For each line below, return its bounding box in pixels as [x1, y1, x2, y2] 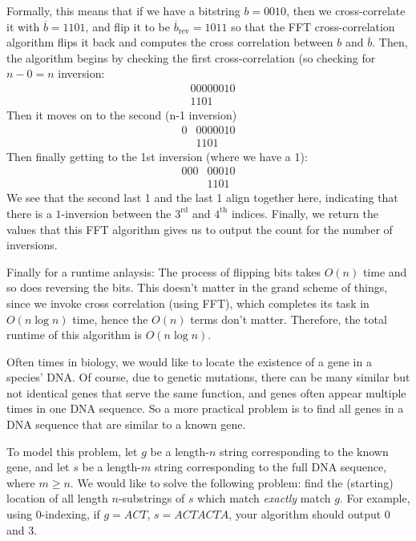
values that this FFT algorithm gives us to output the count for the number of [6, 220, 393, 237]
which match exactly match [197, 490, 331, 507]
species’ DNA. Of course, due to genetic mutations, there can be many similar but [6, 369, 410, 386]
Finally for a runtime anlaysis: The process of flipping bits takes [6, 263, 321, 280]
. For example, [339, 490, 410, 507]
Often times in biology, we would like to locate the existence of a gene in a [6, 353, 372, 369]
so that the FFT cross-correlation [231, 18, 395, 34]
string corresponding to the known [220, 442, 389, 459]
